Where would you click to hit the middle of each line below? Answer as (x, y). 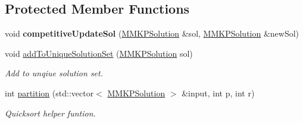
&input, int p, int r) (218, 93)
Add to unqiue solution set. (54, 73)
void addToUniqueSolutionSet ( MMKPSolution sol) (99, 53)
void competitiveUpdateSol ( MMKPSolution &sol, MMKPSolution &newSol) (152, 33)
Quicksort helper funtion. (50, 113)
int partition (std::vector (49, 93)
